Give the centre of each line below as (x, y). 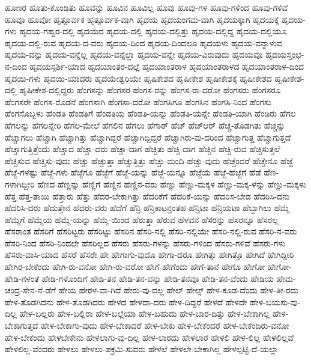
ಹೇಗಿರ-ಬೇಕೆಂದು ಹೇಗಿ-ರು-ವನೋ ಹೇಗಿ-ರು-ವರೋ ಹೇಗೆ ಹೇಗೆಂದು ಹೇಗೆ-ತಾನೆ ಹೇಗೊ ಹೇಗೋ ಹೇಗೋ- (148, 267)
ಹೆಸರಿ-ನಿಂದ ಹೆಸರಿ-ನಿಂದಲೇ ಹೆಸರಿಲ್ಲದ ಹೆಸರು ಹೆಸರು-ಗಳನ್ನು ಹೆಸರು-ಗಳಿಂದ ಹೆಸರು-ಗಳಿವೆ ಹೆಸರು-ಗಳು (145, 243)
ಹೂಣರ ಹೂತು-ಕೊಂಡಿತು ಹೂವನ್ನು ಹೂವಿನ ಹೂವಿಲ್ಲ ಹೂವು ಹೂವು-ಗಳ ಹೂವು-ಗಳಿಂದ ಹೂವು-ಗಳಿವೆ (146, 7)
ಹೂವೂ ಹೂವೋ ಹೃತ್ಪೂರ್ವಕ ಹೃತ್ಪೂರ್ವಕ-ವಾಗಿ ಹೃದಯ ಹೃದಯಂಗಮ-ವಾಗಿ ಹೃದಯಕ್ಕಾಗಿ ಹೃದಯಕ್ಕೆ (142, 19)
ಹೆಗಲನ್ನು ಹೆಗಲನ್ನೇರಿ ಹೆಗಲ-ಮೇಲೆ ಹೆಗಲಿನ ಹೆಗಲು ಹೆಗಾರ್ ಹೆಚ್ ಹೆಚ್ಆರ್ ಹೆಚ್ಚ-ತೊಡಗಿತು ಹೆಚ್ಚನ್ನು (145, 125)
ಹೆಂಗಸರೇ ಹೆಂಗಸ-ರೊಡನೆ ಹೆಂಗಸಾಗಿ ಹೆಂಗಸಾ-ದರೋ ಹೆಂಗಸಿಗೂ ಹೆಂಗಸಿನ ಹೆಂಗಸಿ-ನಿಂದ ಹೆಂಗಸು (138, 101)
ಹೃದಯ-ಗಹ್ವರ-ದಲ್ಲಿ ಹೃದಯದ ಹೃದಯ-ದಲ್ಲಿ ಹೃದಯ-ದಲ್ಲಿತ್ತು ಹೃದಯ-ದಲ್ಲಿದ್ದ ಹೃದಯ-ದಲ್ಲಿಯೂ (153, 31)
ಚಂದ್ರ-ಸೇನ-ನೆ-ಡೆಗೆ (31, 290)
